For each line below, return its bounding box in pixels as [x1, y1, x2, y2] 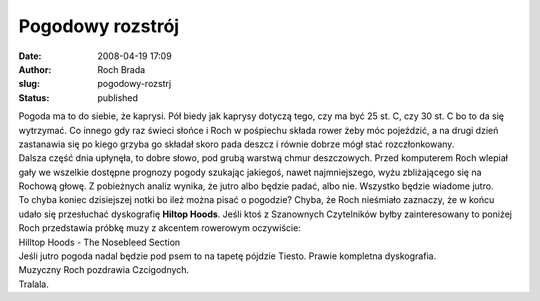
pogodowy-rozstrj [97, 78, 172, 90]
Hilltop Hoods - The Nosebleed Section [18, 236, 181, 248]
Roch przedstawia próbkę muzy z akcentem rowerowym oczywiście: [18, 222, 302, 234]
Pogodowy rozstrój [18, 15, 180, 37]
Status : [18, 91, 50, 104]
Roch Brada [97, 63, 146, 75]
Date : [18, 50, 42, 62]
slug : [18, 78, 40, 90]
